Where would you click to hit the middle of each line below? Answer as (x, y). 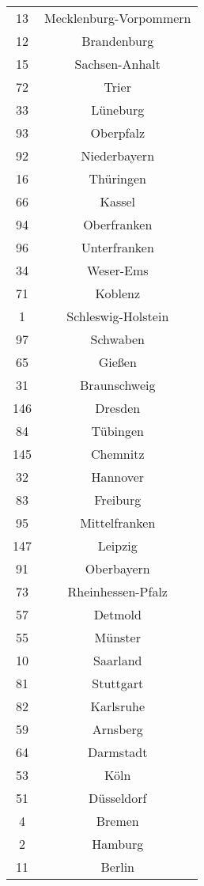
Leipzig (117, 545)
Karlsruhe (118, 706)
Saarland (118, 660)
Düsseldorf (118, 798)
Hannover (118, 477)
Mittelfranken (118, 523)
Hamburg (118, 844)
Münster (117, 637)
